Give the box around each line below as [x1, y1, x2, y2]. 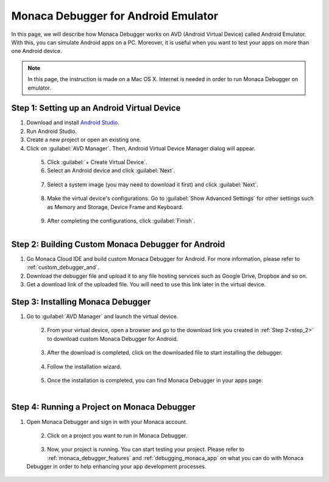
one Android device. [11, 48, 62, 55]
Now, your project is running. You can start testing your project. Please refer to [47, 445, 245, 453]
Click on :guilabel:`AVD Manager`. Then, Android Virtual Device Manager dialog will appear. [26, 144, 256, 152]
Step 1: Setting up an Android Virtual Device [11, 103, 181, 113]
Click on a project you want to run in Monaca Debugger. [47, 431, 188, 439]
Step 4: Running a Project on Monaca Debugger [11, 402, 196, 413]
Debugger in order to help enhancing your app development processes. [26, 463, 207, 470]
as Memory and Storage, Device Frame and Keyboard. [47, 203, 183, 210]
